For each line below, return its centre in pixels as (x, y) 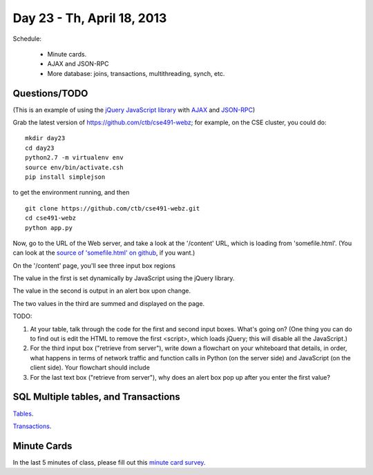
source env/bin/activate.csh (74, 167)
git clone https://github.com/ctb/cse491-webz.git (113, 208)
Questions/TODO (50, 93)
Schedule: (27, 39)
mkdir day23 (45, 138)
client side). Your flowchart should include (90, 368)
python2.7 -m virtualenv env (74, 158)
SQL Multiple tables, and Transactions (97, 397)
